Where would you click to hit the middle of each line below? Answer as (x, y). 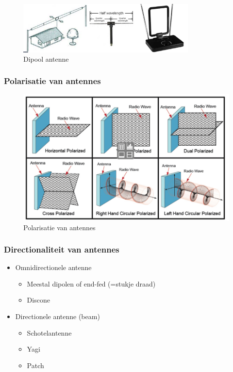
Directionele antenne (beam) (58, 316)
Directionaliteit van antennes (62, 249)
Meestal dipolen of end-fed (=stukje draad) (91, 283)
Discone (38, 300)
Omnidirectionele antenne (53, 267)
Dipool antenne (46, 59)
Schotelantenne (49, 332)
